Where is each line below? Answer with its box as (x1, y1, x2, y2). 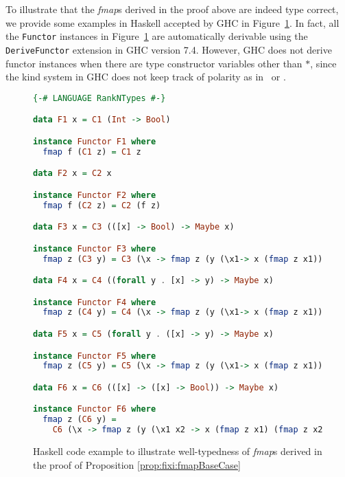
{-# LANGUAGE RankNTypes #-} (33, 93, 166, 103)
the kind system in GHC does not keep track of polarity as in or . (5, 69, 286, 84)
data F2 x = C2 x (33, 168, 112, 179)
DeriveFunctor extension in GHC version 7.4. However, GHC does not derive (5, 42, 332, 56)
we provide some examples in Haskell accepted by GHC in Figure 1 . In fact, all (5, 15, 340, 30)
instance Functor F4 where (33, 297, 156, 307)
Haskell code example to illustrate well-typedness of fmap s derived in (33, 444, 322, 458)
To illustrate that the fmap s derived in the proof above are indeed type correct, (5, 2, 339, 16)
